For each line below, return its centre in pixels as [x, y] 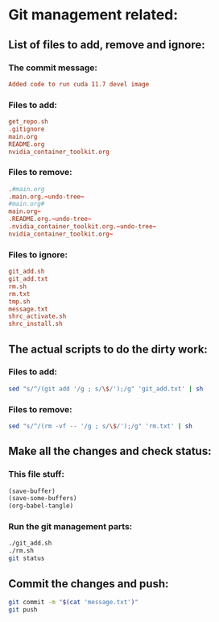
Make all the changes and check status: [110, 451]
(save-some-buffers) [43, 499]
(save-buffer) [32, 491]
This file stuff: [36, 474]
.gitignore [27, 129]
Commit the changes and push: [89, 584]
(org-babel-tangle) [41, 506]
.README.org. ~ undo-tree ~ [50, 219]
